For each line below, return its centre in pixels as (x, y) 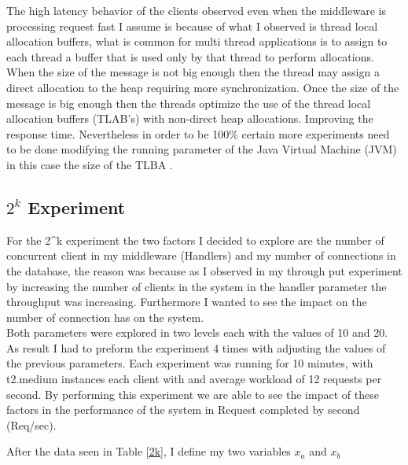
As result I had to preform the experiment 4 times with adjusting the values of (196, 347)
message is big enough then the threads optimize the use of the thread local (189, 103)
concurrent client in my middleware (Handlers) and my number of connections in (201, 255)
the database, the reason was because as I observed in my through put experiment (204, 270)
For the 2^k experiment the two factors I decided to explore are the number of (195, 240)
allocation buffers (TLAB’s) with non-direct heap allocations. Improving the (190, 118)
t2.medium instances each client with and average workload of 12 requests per (194, 379)
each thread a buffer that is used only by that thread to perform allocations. (190, 56)
